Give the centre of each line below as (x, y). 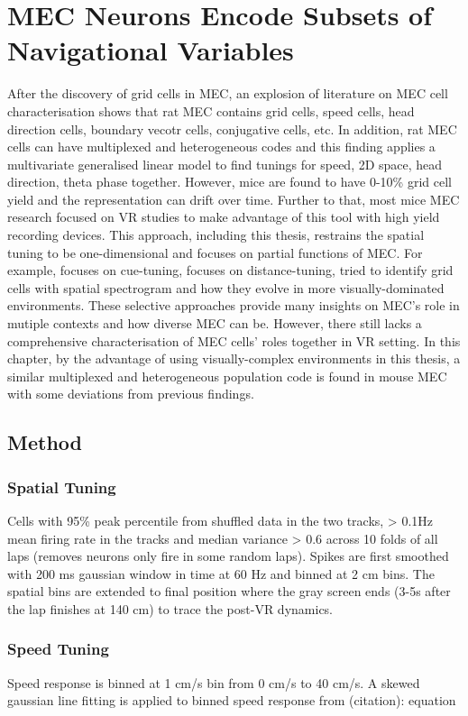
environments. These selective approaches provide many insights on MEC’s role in (234, 305)
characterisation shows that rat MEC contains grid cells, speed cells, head (211, 110)
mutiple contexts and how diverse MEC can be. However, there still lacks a (215, 323)
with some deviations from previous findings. (131, 394)
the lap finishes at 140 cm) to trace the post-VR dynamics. (170, 608)
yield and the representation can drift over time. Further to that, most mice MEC (234, 199)
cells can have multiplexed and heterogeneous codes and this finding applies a (221, 147)
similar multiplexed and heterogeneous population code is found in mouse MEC (227, 376)
